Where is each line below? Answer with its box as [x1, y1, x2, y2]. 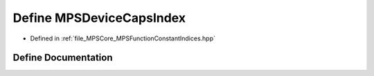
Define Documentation [12, 52, 113, 64]
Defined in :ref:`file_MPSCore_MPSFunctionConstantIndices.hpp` [30, 34, 216, 42]
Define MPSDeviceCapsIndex [12, 10, 186, 25]
